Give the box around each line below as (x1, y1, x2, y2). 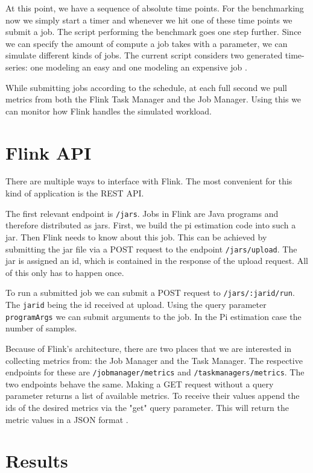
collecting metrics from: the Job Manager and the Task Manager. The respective (5, 354, 303, 366)
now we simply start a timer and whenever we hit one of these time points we (5, 13, 292, 26)
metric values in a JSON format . (5, 413, 128, 425)
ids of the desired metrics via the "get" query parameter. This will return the (5, 401, 289, 413)
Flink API (5, 140, 92, 164)
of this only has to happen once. (5, 266, 124, 278)
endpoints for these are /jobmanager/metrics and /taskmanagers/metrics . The (5, 366, 305, 378)
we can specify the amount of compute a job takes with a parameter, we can (5, 37, 288, 49)
